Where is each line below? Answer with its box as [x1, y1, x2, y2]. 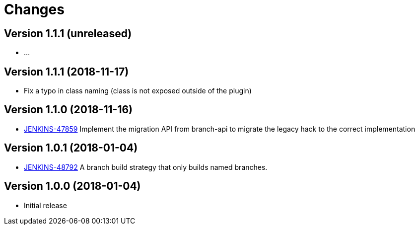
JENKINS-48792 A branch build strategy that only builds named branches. [24, 162, 268, 171]
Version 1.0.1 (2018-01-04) [4, 142, 138, 154]
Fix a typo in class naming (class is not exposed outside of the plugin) [24, 86, 252, 95]
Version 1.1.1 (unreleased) [4, 27, 132, 40]
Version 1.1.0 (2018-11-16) [4, 103, 133, 116]
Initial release [24, 201, 67, 210]
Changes [4, 1, 65, 18]
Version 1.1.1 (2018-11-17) [4, 65, 129, 78]
